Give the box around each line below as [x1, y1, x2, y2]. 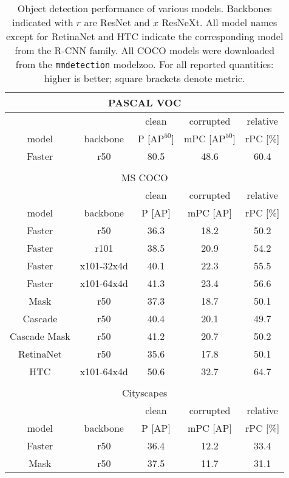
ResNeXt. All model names [161, 15, 277, 29]
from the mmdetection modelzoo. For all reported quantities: [15, 57, 274, 71]
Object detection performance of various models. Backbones [17, 1, 272, 15]
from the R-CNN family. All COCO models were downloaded [15, 43, 275, 57]
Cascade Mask [10, 329, 70, 343]
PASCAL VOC [108, 95, 182, 109]
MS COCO [121, 170, 168, 184]
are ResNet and [84, 15, 150, 29]
